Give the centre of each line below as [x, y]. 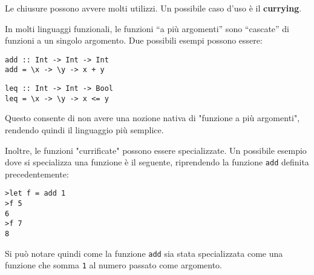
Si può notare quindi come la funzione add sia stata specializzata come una [144, 253]
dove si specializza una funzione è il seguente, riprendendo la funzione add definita [157, 162]
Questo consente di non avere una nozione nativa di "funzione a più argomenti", [152, 118]
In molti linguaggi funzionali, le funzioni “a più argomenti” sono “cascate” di [147, 28]
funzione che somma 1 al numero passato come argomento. [113, 265]
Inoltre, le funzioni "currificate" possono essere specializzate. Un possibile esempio [156, 150]
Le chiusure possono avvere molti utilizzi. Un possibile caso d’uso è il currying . [153, 8]
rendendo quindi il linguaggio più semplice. [84, 130]
